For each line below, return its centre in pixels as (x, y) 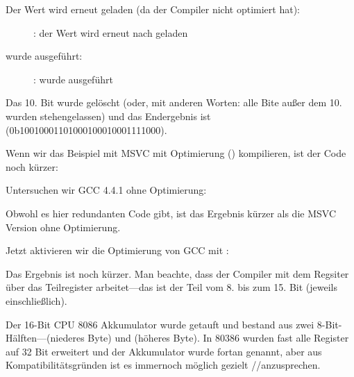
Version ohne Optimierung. (63, 227)
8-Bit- (329, 324)
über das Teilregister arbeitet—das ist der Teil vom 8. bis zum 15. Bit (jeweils (171, 287)
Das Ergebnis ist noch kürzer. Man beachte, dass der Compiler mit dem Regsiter (177, 273)
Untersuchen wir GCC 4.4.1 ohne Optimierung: (106, 190)
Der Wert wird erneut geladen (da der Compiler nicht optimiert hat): (153, 9)
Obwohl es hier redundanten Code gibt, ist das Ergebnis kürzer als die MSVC (171, 213)
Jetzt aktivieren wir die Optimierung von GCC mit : (117, 250)
